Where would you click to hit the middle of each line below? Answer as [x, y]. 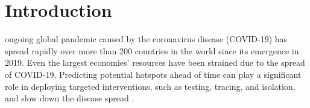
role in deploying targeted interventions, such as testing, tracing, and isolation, [150, 86]
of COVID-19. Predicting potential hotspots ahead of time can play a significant [153, 74]
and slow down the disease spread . [70, 98]
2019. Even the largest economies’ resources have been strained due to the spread [155, 62]
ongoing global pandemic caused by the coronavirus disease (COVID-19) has [146, 39]
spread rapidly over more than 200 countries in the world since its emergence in [152, 50]
